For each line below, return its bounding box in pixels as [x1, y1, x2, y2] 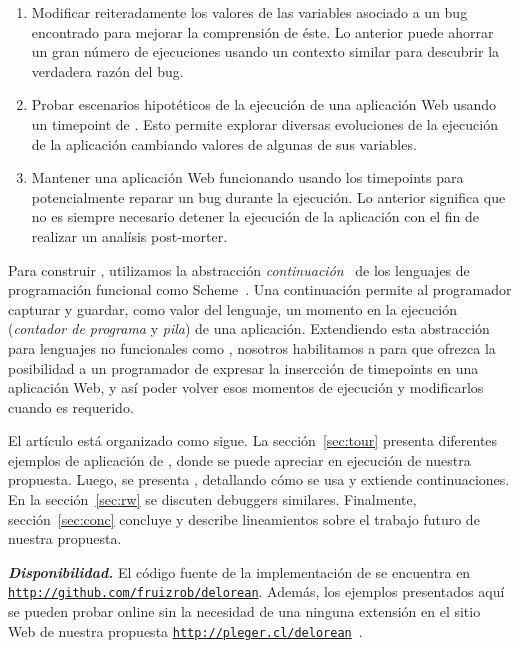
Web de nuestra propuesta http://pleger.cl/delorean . [8, 620, 363, 641]
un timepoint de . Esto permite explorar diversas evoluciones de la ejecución [31, 113, 498, 134]
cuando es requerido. [8, 396, 134, 417]
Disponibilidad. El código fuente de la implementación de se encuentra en [8, 561, 471, 582]
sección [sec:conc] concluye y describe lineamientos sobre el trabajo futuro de [8, 508, 480, 529]
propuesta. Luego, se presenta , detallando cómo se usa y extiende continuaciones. [8, 469, 510, 490]
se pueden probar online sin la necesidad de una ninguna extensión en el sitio [8, 601, 481, 622]
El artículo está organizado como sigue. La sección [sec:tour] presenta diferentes [8, 430, 498, 451]
